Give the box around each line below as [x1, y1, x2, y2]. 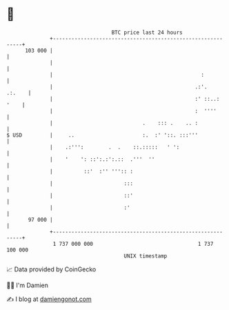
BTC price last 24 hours [111, 29, 183, 36]
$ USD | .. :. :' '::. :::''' [6, 131, 198, 139]
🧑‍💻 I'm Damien [6, 281, 49, 289]
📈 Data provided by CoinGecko [6, 265, 97, 273]
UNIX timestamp [123, 252, 168, 260]
